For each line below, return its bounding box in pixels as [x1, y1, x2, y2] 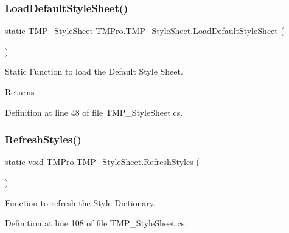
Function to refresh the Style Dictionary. [5, 196, 156, 209]
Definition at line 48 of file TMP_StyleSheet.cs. [5, 106, 183, 118]
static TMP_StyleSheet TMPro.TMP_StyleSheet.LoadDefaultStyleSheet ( [5, 24, 284, 37]
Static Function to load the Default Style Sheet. [5, 65, 183, 78]
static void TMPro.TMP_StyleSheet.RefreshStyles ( [5, 155, 200, 168]
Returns [5, 86, 35, 98]
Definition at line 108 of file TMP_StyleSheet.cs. [5, 217, 187, 229]
